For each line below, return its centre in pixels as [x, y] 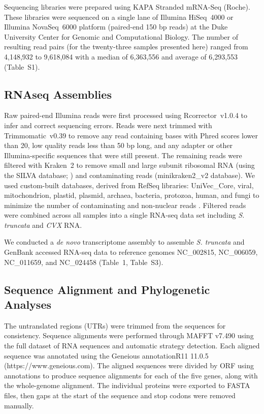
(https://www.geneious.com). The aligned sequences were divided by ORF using [129, 365]
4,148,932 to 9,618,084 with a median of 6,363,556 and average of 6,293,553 [121, 56]
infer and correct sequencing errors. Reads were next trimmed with [108, 125]
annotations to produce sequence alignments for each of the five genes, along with [131, 375]
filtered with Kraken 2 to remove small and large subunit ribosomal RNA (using [129, 165]
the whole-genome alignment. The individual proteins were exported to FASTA [127, 385]
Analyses [28, 304]
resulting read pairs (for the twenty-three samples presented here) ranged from [126, 47]
